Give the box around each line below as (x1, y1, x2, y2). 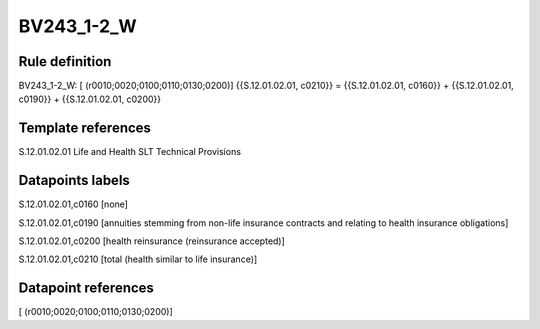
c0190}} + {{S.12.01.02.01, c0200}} (18, 93, 162, 105)
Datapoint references (18, 280, 155, 297)
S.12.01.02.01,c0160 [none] (18, 198, 129, 210)
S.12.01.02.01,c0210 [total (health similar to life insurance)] (18, 253, 258, 265)
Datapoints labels (18, 172, 130, 189)
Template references (18, 120, 152, 137)
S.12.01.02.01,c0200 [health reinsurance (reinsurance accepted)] (18, 235, 285, 247)
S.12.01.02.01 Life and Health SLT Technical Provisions (18, 146, 242, 158)
